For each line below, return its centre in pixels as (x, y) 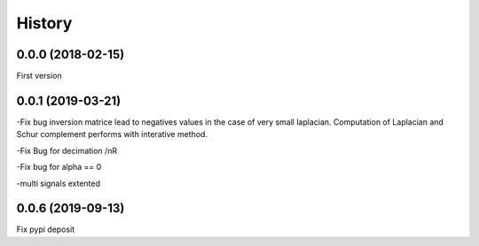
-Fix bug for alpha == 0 (59, 167)
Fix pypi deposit (46, 229)
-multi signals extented (59, 183)
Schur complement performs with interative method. (112, 135)
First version (39, 76)
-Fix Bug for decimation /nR (67, 150)
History (44, 23)
